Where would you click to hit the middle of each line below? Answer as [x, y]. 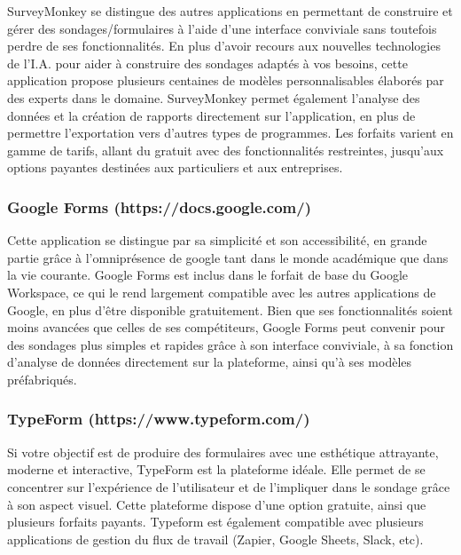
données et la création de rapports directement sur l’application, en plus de [211, 115]
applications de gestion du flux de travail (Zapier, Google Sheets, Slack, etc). [215, 539]
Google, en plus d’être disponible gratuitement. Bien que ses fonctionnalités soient [230, 309]
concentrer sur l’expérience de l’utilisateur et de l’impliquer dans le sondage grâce [229, 486]
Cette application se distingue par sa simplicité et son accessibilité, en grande [217, 240]
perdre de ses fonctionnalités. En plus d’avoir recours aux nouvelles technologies [224, 46]
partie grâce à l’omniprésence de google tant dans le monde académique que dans [228, 257]
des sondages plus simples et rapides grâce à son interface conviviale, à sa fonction [230, 344]
